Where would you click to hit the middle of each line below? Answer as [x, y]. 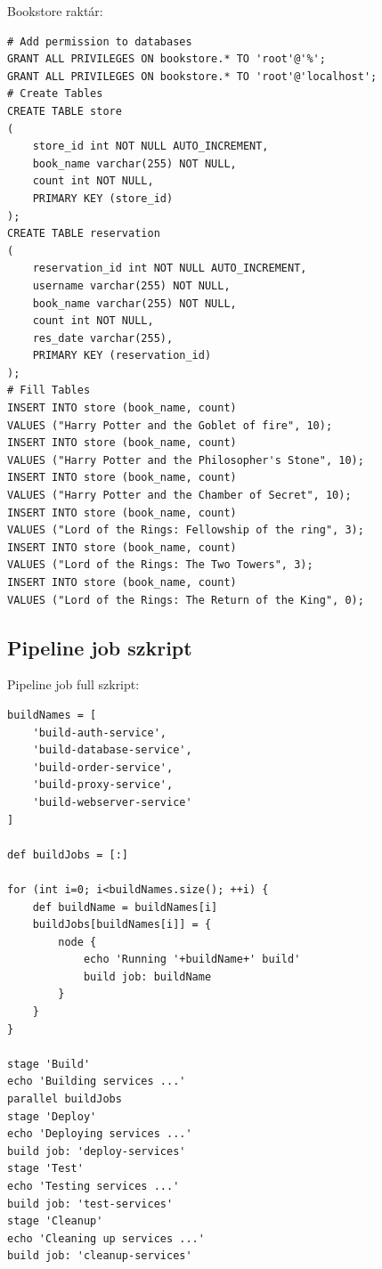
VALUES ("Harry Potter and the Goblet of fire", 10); [170, 425]
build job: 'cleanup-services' [100, 1256]
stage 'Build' [49, 1064]
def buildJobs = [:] [68, 854]
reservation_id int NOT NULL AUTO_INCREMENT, [170, 268]
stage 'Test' [45, 1169]
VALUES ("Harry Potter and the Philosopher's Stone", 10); [186, 460]
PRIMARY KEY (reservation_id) [122, 356]
